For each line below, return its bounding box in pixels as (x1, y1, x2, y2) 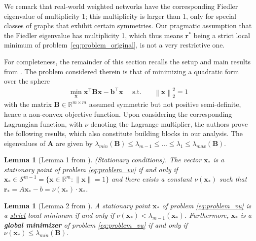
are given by (56, 138, 93, 148)
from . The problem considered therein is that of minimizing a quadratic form (4, 66, 239, 76)
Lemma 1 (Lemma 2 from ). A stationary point (4, 200, 150, 210)
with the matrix (4, 99, 52, 109)
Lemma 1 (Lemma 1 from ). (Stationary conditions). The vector (4, 154, 202, 165)
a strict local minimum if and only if (4, 210, 114, 220)
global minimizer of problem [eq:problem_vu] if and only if (4, 219, 188, 230)
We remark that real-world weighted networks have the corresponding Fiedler (4, 1, 238, 11)
